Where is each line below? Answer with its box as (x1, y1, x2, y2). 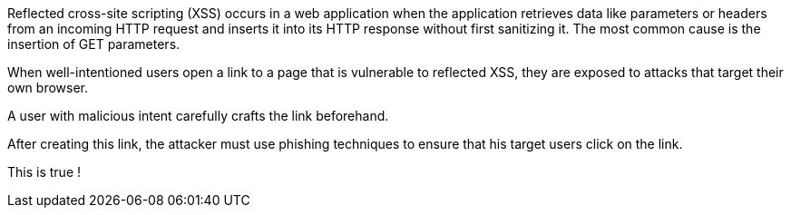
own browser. (7, 80, 88, 95)
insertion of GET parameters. (7, 36, 181, 52)
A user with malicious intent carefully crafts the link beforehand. (7, 108, 389, 123)
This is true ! (7, 164, 82, 180)
